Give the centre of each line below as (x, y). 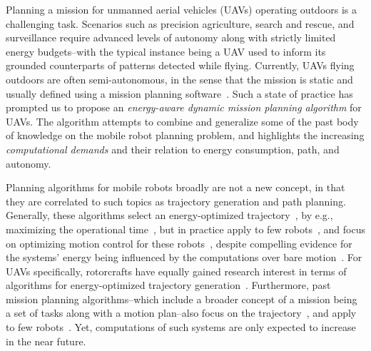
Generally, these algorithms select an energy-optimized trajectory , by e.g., (169, 215)
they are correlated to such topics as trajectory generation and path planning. (176, 201)
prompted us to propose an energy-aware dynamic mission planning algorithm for (184, 107)
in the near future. (46, 341)
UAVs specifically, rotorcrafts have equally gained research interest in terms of (176, 271)
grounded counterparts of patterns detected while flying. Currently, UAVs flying (180, 65)
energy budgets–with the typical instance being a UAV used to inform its (166, 51)
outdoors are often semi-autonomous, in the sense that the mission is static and (179, 79)
